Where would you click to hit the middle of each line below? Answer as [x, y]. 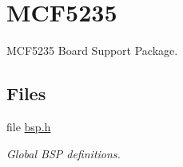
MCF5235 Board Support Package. [92, 50]
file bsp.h [29, 126]
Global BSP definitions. [64, 153]
